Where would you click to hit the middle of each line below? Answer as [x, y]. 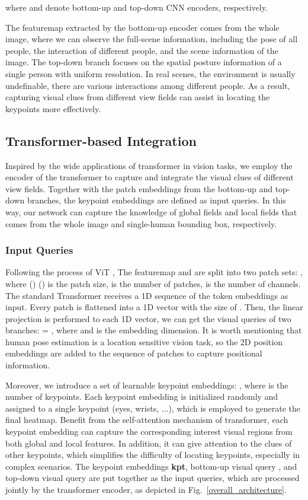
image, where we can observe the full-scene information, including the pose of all [152, 39]
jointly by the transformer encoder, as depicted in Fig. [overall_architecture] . [146, 490]
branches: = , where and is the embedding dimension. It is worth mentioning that [154, 330]
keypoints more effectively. [53, 108]
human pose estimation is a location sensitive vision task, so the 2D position [144, 341]
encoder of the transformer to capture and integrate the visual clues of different [150, 177]
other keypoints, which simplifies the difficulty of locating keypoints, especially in [153, 455]
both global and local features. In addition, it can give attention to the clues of [149, 443]
